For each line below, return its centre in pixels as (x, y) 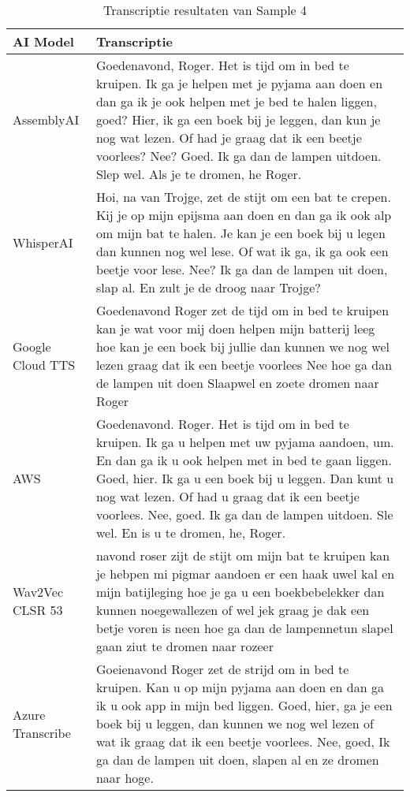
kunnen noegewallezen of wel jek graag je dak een (233, 610)
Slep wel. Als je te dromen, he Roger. (199, 174)
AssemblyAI (46, 119)
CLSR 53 (38, 610)
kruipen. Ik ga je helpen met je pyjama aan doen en (239, 83)
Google (32, 346)
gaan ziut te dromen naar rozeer (184, 646)
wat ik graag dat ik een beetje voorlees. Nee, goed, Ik (243, 741)
